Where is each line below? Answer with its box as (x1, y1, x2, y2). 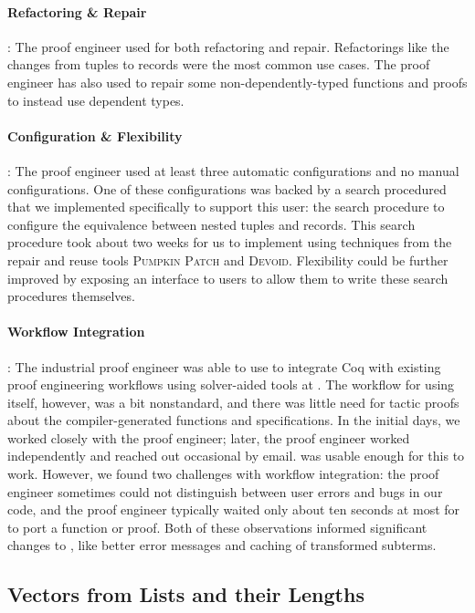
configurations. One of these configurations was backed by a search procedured (7, 179, 447, 198)
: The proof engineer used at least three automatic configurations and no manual (7, 161, 459, 180)
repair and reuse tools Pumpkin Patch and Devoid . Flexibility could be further (7, 250, 449, 269)
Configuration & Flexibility (7, 126, 183, 145)
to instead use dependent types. (7, 90, 185, 109)
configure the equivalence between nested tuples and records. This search (7, 214, 416, 234)
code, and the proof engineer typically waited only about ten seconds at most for (7, 500, 460, 519)
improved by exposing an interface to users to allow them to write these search (7, 268, 449, 287)
